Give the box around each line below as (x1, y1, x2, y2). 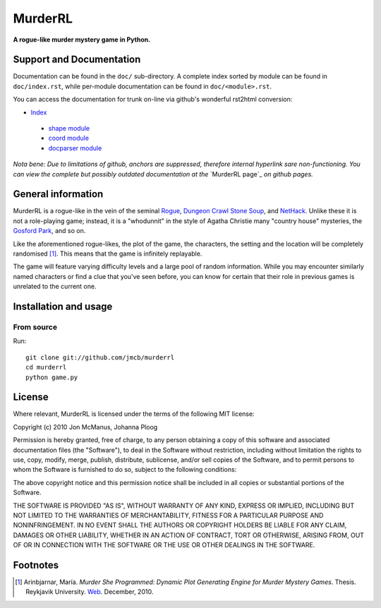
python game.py (25, 373, 78, 381)
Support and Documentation (13, 54, 141, 66)
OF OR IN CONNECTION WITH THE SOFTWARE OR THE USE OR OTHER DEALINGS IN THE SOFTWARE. (13, 541, 315, 549)
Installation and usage (13, 301, 113, 313)
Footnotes (13, 559, 59, 571)
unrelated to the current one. (13, 282, 97, 291)
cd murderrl (25, 364, 67, 371)
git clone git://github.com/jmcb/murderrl (25, 353, 175, 362)
